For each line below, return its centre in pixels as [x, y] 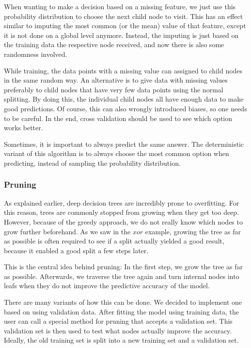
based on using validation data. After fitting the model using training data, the [121, 311]
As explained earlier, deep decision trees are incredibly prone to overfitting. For [122, 202]
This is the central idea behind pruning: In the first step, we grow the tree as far [123, 267]
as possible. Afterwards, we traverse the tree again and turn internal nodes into [122, 276]
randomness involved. [36, 54]
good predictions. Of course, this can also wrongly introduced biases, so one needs [125, 108]
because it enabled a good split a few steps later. [76, 250]
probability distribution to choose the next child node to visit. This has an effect [124, 16]
